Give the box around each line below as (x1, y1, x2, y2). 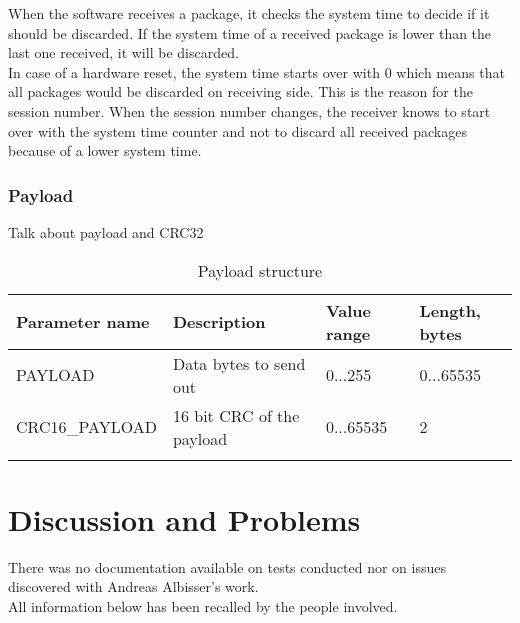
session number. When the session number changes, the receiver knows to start (8, 100, 491, 121)
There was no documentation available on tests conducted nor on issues (8, 556, 447, 577)
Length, (419, 298, 481, 322)
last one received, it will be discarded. (8, 42, 239, 63)
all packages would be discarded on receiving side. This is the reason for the (8, 81, 473, 102)
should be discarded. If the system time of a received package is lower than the (8, 22, 492, 43)
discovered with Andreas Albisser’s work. (8, 576, 259, 597)
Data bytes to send (172, 351, 306, 375)
